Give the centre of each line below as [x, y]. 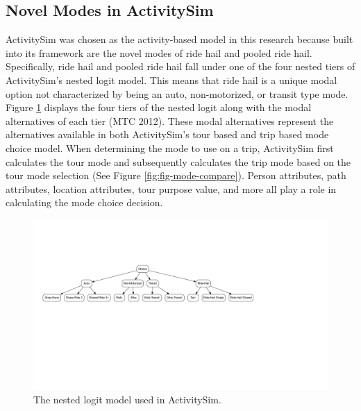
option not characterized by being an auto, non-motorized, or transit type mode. [177, 93]
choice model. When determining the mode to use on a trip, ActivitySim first [170, 148]
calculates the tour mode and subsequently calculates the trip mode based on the [178, 161]
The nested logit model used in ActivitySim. [127, 400]
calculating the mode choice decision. [84, 202]
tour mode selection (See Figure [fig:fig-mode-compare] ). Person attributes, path [176, 175]
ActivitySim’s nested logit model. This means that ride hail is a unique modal [171, 79]
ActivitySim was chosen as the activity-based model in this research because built [179, 39]
